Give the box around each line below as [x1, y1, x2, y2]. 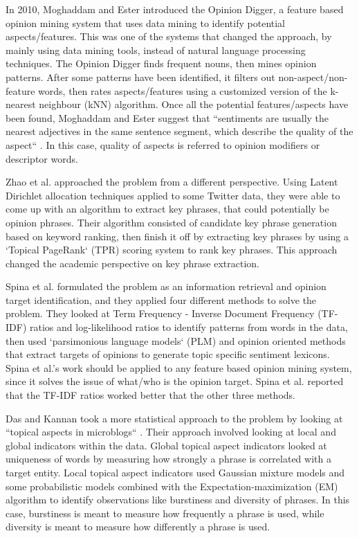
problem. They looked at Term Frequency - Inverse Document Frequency [6, 306, 315, 321]
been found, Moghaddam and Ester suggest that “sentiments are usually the [6, 110, 329, 125]
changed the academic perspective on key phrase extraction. [6, 255, 259, 270]
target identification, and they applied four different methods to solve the [6, 292, 317, 307]
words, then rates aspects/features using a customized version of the [38, 83, 327, 98]
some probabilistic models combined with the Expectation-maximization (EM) [6, 478, 338, 493]
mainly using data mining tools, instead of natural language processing [6, 42, 306, 57]
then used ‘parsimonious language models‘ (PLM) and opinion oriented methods [6, 333, 346, 348]
